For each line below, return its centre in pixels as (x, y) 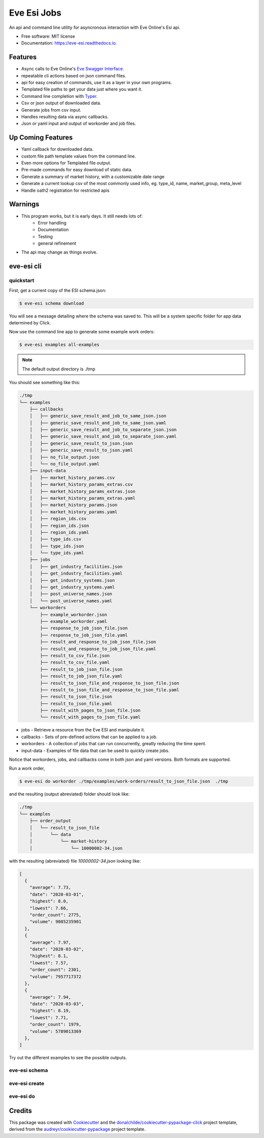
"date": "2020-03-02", (57, 949)
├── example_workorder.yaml (74, 621)
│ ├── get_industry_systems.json (72, 580)
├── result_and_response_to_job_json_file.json (98, 642)
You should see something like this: (45, 383)
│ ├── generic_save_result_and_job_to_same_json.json (98, 416)
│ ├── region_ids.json (59, 525)
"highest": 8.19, (50, 1011)
